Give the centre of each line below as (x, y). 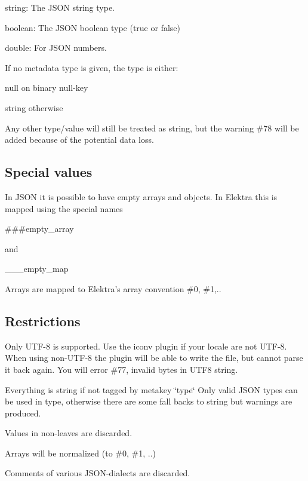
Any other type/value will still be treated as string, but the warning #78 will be (152, 128)
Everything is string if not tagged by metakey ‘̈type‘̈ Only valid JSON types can (151, 389)
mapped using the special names (64, 208)
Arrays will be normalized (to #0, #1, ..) (80, 453)
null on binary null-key (47, 88)
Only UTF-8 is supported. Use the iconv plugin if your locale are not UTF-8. (146, 346)
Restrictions (43, 321)
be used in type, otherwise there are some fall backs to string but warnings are (149, 401)
